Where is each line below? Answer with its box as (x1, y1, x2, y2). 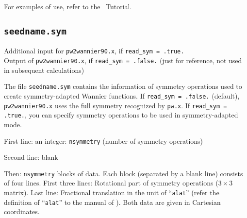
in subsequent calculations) (4, 65, 84, 75)
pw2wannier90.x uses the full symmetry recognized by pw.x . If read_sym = (4, 100, 227, 110)
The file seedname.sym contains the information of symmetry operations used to (4, 81, 242, 91)
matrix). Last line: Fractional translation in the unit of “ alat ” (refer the (4, 187, 219, 197)
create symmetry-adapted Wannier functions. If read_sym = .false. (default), (4, 90, 240, 101)
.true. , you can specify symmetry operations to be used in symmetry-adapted (4, 110, 238, 120)
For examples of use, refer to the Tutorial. (4, 1, 132, 11)
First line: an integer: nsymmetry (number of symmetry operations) (4, 135, 203, 146)
